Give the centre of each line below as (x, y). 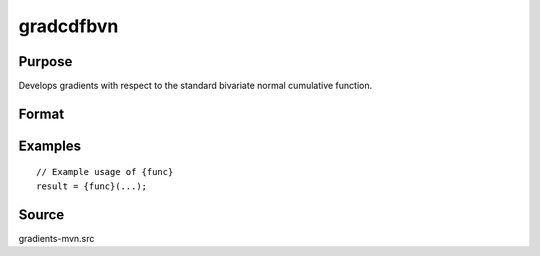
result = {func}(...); (92, 186)
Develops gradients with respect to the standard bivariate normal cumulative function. (195, 86)
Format (41, 113)
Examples (50, 145)
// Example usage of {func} (105, 172)
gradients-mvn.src (56, 238)
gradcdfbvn (68, 26)
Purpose (45, 61)
